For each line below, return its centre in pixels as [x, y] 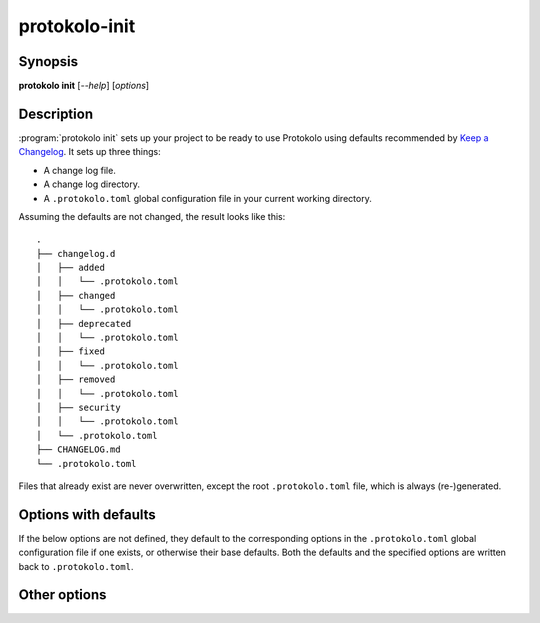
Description [56, 113]
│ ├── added [70, 268]
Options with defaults [87, 514]
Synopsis [48, 61]
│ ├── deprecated [84, 323]
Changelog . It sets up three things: [90, 152]
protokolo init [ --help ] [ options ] [84, 86]
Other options [62, 595]
